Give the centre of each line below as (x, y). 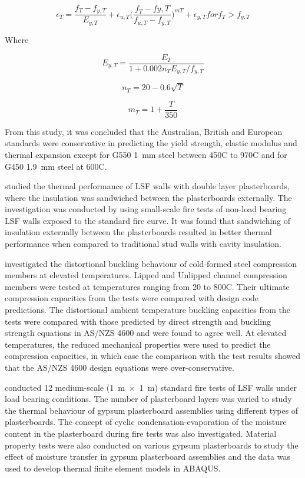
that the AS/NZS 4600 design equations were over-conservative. (120, 367)
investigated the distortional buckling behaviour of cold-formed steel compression (151, 263)
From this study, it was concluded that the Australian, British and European (144, 131)
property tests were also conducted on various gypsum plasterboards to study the (152, 445)
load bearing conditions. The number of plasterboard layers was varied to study (148, 399)
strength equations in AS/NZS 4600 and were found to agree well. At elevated (146, 333)
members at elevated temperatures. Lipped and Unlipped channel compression (146, 275)
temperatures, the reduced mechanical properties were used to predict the (138, 344)
